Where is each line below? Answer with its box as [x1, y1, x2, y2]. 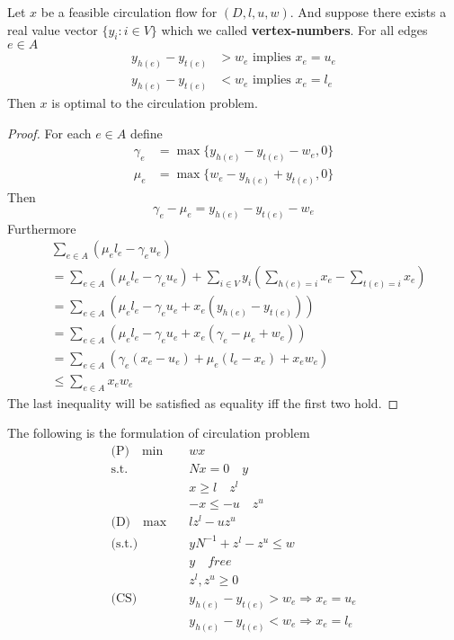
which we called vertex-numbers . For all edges [161, 20, 428, 39]
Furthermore [7, 218, 76, 237]
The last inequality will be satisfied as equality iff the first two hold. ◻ [7, 393, 399, 412]
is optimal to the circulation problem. [51, 93, 258, 112]
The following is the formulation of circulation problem [7, 423, 310, 442]
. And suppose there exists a [289, 3, 447, 21]
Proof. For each [7, 123, 92, 142]
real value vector [7, 20, 98, 39]
